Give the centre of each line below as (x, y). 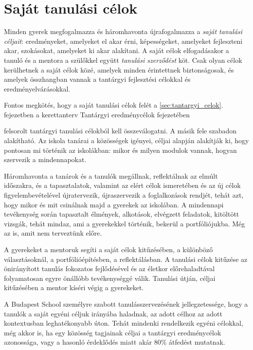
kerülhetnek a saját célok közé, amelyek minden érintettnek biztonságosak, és (119, 69)
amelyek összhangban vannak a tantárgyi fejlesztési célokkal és (97, 79)
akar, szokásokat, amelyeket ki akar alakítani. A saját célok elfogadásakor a (117, 50)
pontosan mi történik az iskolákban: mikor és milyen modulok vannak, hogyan (120, 150)
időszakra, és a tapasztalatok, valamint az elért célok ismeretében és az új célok (122, 185)
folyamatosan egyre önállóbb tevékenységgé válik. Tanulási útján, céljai (110, 278)
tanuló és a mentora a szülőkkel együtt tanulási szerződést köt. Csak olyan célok (123, 60)
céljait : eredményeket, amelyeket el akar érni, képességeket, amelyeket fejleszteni (123, 41)
